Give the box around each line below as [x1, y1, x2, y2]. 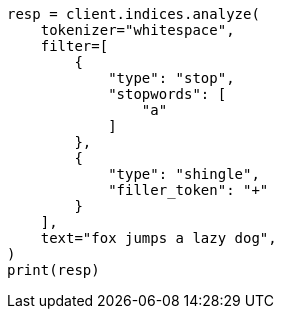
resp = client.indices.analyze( [7, 6, 260, 22]
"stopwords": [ [108, 86, 227, 102]
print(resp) [7, 262, 100, 278]
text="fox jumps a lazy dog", [40, 230, 277, 246]
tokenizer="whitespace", [40, 22, 235, 38]
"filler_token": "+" [108, 182, 269, 198]
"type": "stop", [108, 70, 235, 86]
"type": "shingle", [108, 166, 260, 182]
